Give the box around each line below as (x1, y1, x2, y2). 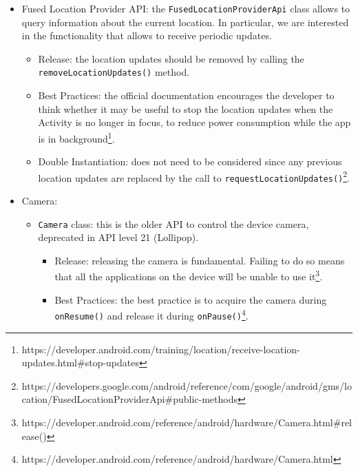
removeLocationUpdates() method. (38, 65, 190, 79)
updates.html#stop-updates (21, 355, 139, 370)
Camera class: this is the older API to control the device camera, (38, 216, 309, 231)
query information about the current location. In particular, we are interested (21, 14, 349, 29)
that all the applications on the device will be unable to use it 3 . (54, 267, 323, 284)
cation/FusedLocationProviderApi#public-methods (21, 392, 238, 406)
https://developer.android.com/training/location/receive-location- (21, 342, 300, 356)
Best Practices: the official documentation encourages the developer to (38, 88, 335, 103)
